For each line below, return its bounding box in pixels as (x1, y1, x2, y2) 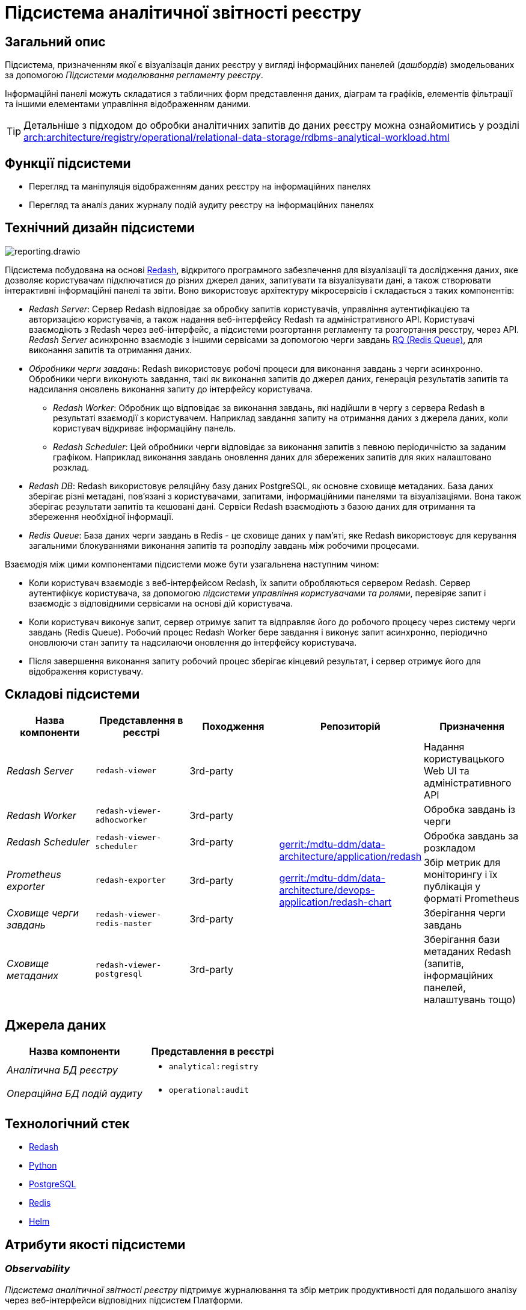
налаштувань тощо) (424, 993, 516, 1006)
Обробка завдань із (424, 803, 516, 815)
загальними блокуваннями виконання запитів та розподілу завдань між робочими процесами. (29, 540, 420, 551)
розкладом (424, 841, 476, 854)
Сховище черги (7, 906, 79, 919)
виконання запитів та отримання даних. (29, 344, 192, 355)
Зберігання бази (424, 933, 500, 945)
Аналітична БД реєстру (7, 1064, 118, 1077)
